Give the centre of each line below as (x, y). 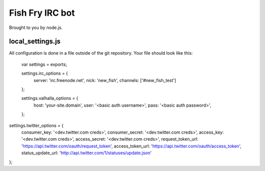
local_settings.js (35, 42)
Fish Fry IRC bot (42, 13)
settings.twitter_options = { (36, 125)
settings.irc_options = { (45, 73)
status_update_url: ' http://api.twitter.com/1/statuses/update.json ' (87, 153)
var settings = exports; (44, 64)
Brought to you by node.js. (36, 28)
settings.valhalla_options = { (50, 98)
